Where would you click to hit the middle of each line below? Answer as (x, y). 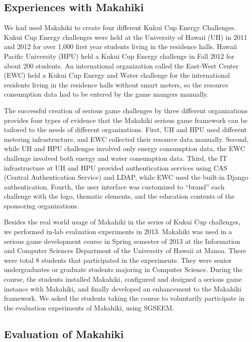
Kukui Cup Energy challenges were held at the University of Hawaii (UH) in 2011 (126, 37)
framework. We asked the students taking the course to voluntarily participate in (124, 298)
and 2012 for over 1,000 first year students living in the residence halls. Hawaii (121, 46)
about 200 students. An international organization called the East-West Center (121, 65)
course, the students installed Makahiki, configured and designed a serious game (123, 279)
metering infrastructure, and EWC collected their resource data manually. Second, (126, 139)
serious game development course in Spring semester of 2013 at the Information (122, 241)
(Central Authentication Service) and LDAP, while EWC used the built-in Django (126, 177)
